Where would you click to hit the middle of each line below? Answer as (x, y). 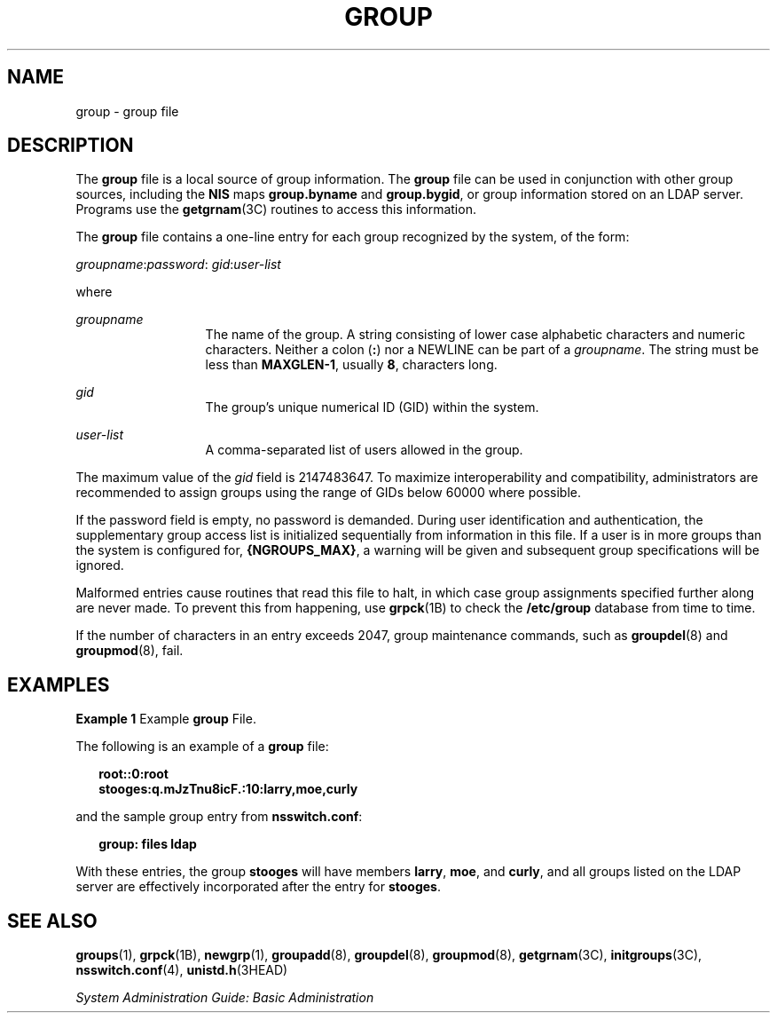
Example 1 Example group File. (166, 719)
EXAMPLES (59, 684)
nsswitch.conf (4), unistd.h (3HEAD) (182, 970)
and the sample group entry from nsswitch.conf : (219, 817)
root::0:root (133, 774)
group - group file (127, 111)
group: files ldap (148, 844)
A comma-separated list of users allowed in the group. (364, 450)
